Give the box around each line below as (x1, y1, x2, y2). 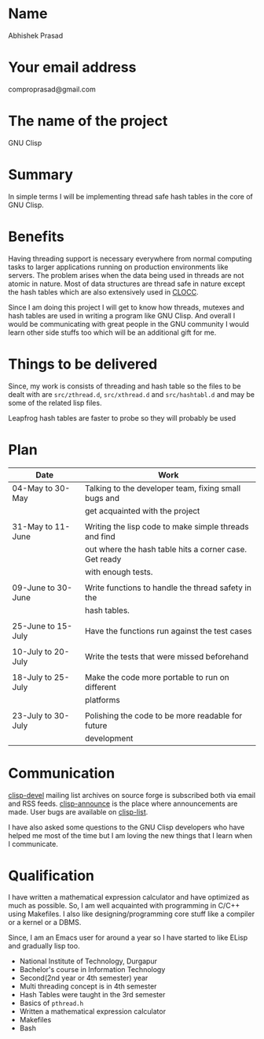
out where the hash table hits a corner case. (85, 544, 247, 555)
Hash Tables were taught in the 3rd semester (19, 990, 166, 1000)
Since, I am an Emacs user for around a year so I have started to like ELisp (8, 933, 248, 942)
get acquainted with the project (85, 505, 200, 516)
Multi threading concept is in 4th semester (19, 981, 157, 991)
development (85, 733, 134, 744)
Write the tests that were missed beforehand (85, 651, 249, 662)
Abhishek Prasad (8, 31, 64, 40)
